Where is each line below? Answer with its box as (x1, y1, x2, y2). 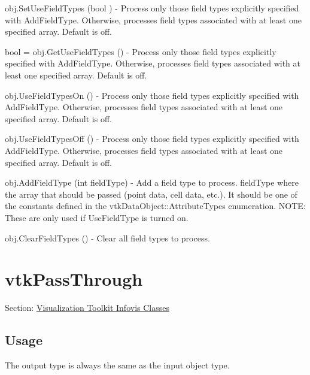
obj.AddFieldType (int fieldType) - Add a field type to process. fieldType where (5, 176, 299, 189)
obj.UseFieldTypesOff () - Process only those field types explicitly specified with (5, 132, 299, 145)
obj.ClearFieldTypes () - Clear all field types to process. (5, 231, 210, 244)
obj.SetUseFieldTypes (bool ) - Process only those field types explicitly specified (5, 2, 299, 14)
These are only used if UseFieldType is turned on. (5, 211, 189, 223)
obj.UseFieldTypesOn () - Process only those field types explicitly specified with (5, 89, 299, 101)
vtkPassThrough (5, 267, 143, 291)
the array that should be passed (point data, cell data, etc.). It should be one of (5, 187, 297, 200)
